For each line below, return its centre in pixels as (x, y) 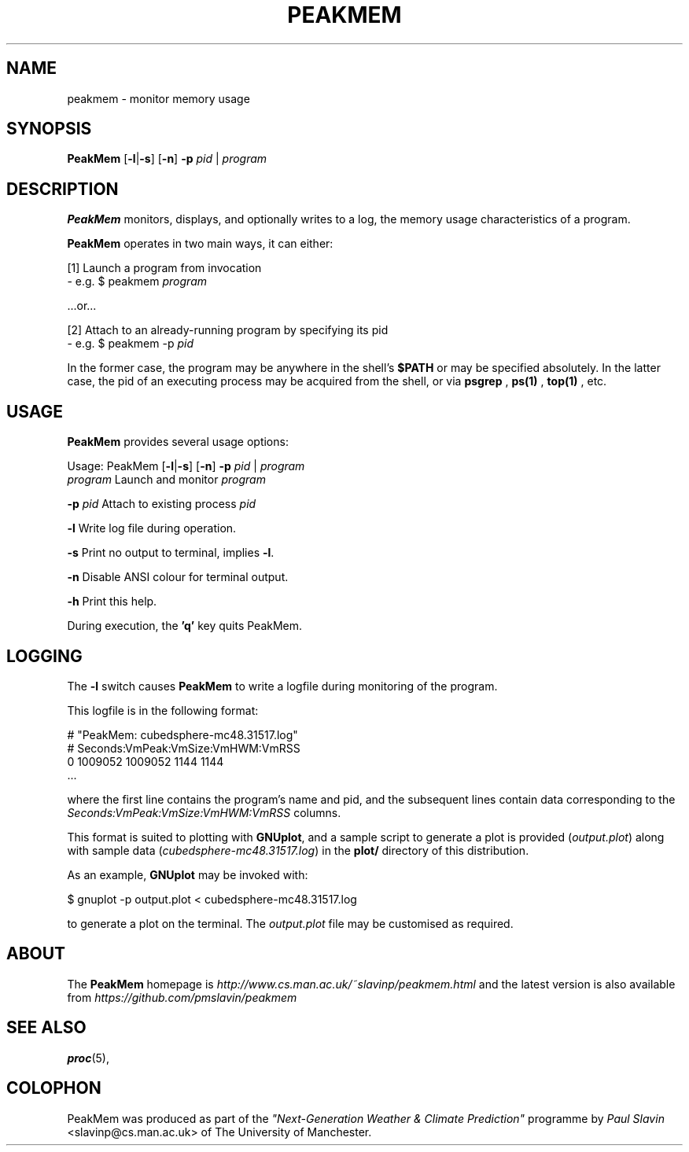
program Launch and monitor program (166, 480)
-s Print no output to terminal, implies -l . (171, 553)
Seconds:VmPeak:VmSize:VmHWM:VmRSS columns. (204, 812)
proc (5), (88, 1058)
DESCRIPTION (63, 189)
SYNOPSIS (49, 129)
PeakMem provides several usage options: (178, 442)
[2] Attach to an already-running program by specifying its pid (228, 330)
